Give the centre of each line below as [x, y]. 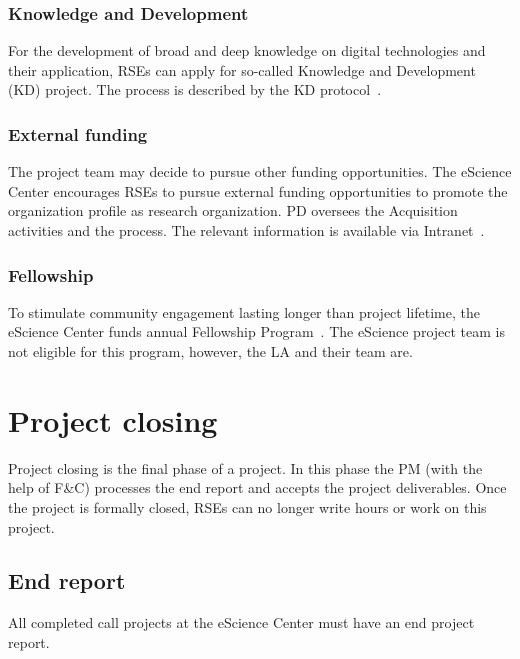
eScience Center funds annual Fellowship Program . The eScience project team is [256, 331]
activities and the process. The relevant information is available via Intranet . [246, 230]
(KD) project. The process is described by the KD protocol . [195, 89]
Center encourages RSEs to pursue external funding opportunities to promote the [258, 190]
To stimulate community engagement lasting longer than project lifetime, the [244, 311]
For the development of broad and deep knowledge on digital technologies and [247, 50]
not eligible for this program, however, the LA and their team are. [210, 351]
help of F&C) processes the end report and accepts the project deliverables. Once [257, 487]
